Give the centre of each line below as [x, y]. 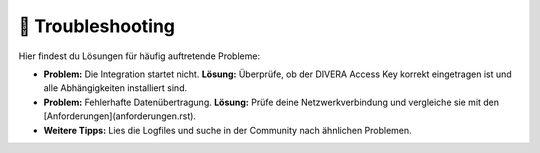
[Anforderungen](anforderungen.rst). [120, 116]
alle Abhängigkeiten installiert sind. [115, 88]
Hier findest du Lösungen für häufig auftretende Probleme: [139, 56]
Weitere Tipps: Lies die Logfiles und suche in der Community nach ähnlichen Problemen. [227, 130]
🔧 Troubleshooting [96, 26]
